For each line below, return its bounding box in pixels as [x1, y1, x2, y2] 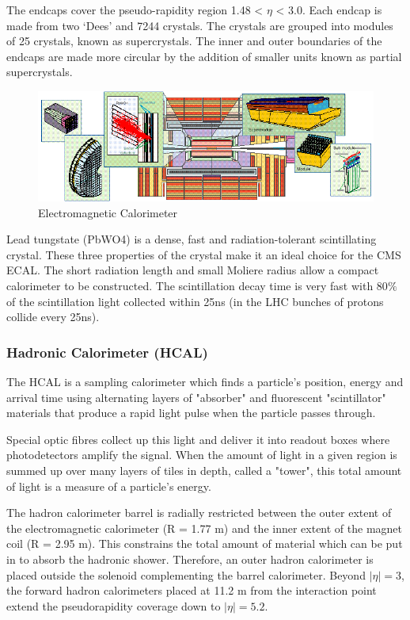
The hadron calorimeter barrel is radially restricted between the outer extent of [6, 504, 392, 521]
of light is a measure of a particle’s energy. [6, 477, 211, 494]
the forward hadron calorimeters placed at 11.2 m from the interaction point [6, 582, 377, 599]
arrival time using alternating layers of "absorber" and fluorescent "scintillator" [6, 388, 386, 405]
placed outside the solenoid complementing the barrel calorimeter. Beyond [6, 566, 366, 583]
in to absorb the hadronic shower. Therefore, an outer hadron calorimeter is [6, 551, 374, 567]
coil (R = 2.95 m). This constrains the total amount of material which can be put [6, 535, 403, 552]
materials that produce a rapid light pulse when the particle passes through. [6, 404, 376, 421]
